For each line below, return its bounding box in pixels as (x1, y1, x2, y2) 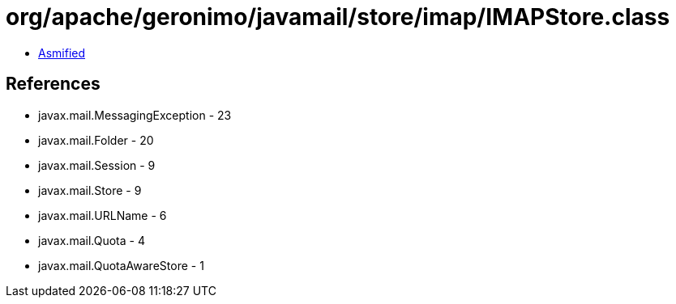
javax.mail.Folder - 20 (38, 133, 154, 147)
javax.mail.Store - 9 (38, 183, 142, 197)
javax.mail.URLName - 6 (38, 208, 167, 222)
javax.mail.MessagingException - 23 (38, 108, 232, 122)
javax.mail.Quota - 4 (38, 233, 145, 247)
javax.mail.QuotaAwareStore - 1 (38, 258, 204, 272)
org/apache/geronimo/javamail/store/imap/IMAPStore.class (6, 3, 670, 31)
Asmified (38, 45, 86, 60)
